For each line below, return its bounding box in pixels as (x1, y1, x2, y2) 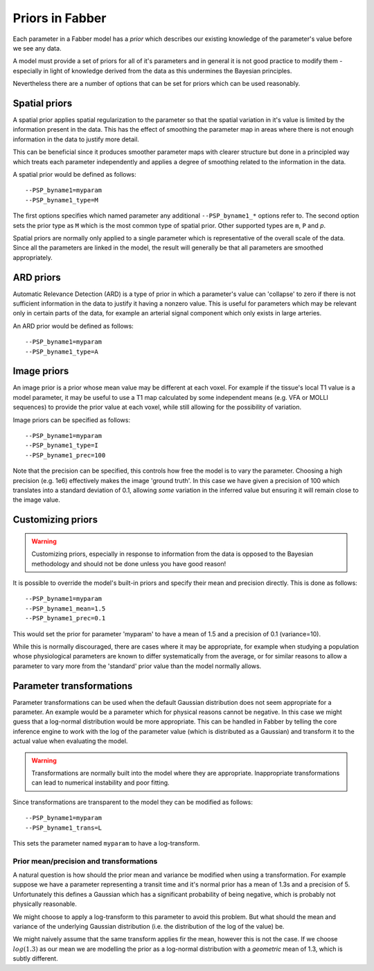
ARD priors (12, 271, 62, 283)
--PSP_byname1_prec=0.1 (25, 614, 106, 622)
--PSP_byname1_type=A (25, 347, 98, 356)
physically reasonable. (12, 900, 78, 908)
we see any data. (12, 44, 62, 52)
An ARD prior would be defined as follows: (12, 322, 134, 330)
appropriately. (12, 253, 53, 261)
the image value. (12, 496, 60, 504)
